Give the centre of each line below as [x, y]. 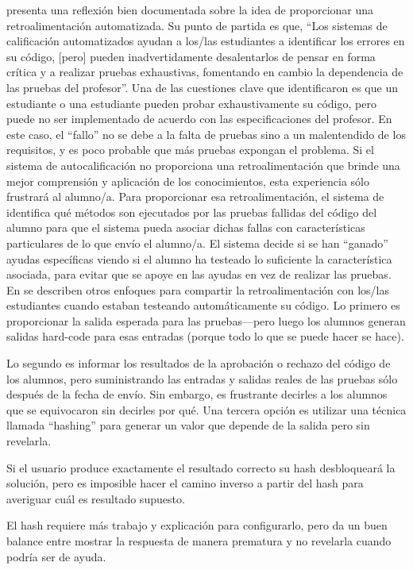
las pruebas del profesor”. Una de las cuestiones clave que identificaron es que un [202, 87]
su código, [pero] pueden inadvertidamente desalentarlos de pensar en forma [191, 56]
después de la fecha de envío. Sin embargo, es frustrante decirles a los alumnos [197, 394]
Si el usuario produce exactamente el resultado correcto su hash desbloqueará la [201, 467]
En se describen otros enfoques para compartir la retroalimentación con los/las [198, 289]
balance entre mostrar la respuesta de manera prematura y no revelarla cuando [199, 541]
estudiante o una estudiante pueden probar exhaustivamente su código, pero [191, 103]
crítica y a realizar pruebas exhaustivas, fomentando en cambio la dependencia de [205, 72]
